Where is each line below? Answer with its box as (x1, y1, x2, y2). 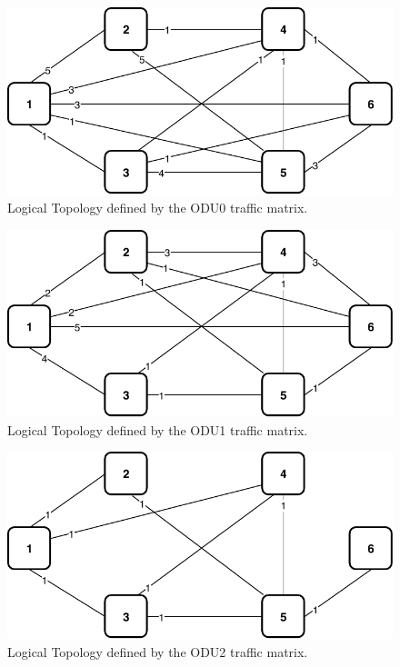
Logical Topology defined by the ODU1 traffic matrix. (7, 420, 308, 439)
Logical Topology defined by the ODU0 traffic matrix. (7, 197, 308, 216)
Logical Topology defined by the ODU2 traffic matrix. (7, 642, 308, 662)
